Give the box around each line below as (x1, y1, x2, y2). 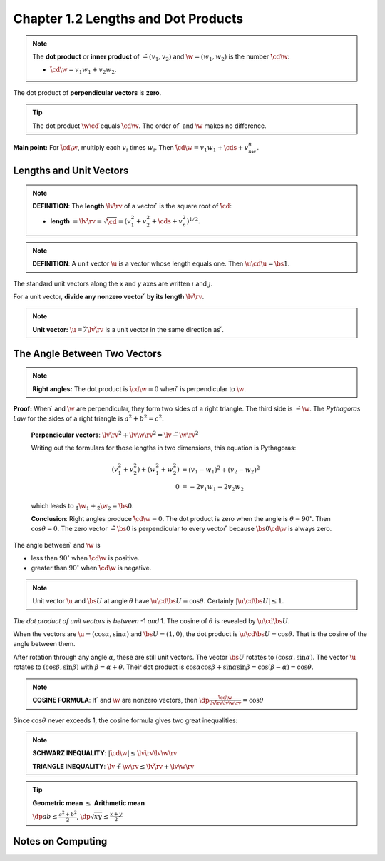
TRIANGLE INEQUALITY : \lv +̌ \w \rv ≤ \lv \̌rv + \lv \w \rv (32, 762, 195, 770)
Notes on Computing (13, 835, 108, 847)
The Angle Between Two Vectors (13, 347, 162, 360)
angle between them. (13, 640, 76, 648)
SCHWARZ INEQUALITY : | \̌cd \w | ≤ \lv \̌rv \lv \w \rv (32, 749, 178, 757)
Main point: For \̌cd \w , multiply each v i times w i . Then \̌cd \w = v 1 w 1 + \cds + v (13, 143, 249, 153)
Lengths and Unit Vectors (13, 164, 129, 176)
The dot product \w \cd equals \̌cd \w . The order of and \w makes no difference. (32, 121, 267, 130)
